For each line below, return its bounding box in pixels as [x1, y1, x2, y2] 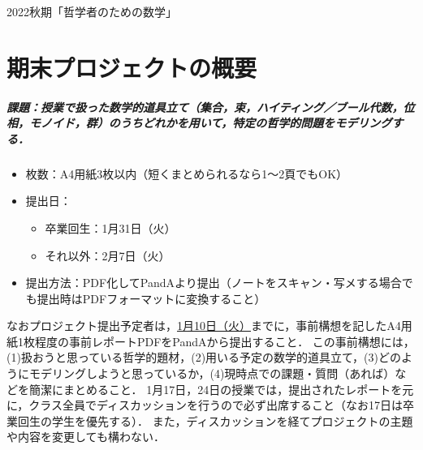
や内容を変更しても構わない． [6, 428, 165, 445]
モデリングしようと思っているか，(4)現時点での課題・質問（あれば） [28, 365, 395, 382]
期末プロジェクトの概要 [6, 50, 257, 84]
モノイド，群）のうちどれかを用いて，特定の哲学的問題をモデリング [28, 114, 392, 131]
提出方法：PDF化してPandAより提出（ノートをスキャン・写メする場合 [25, 274, 402, 291]
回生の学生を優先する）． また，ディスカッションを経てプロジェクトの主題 [17, 412, 413, 429]
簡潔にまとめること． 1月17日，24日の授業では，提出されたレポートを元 [28, 380, 414, 397]
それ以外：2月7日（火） [45, 246, 170, 264]
